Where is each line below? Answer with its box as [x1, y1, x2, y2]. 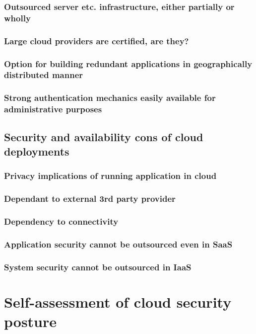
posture [4, 311, 57, 331]
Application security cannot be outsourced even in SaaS [4, 238, 233, 250]
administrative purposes [4, 103, 102, 115]
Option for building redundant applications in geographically [4, 57, 253, 70]
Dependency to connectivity [4, 215, 119, 227]
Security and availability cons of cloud [4, 129, 203, 144]
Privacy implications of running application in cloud [4, 169, 217, 182]
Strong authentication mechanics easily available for [4, 91, 216, 104]
